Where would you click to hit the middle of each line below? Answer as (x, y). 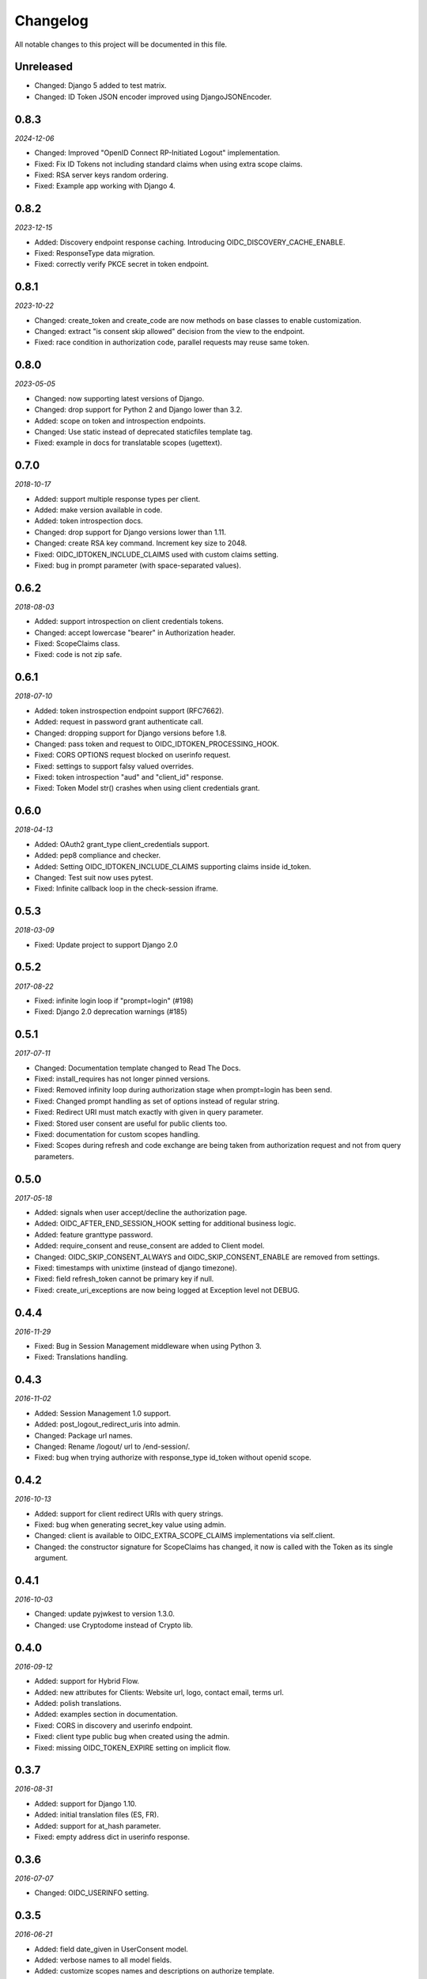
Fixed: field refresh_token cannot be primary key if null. (124, 1279)
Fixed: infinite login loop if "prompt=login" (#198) (114, 1001)
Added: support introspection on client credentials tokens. (129, 621)
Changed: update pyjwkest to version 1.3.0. (105, 1614)
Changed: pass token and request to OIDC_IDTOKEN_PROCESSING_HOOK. (157, 743)
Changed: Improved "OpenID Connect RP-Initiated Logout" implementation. (157, 153)
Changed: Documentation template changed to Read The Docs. (138, 1068)
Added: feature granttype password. (94, 1234)
